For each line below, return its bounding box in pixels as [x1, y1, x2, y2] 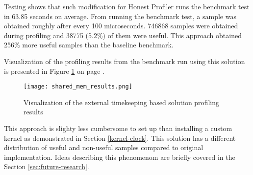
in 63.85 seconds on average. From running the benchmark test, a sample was [4, 11, 236, 21]
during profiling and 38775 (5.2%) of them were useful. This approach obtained [4, 30, 242, 40]
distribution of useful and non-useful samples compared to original [4, 142, 203, 153]
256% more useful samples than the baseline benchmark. [4, 40, 174, 50]
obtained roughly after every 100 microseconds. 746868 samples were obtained [4, 21, 238, 31]
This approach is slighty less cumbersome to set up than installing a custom [4, 123, 232, 133]
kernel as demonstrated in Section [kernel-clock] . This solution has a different [4, 132, 236, 143]
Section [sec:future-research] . [4, 161, 89, 172]
